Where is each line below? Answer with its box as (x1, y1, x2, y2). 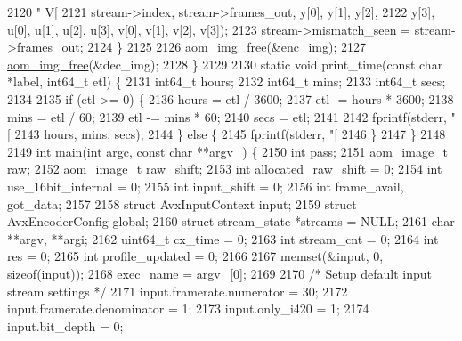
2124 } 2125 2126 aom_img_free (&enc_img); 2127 (87, 37, 367, 56)
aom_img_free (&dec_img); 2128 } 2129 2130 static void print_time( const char (7, 54, 443, 73)
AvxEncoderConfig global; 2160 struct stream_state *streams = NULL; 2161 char (7, 212, 455, 231)
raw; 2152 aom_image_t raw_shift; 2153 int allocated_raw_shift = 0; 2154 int (7, 159, 442, 178)
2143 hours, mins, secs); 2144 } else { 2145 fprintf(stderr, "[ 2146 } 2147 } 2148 (14, 125, 446, 143)
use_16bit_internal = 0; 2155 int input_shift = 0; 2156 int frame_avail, (7, 176, 404, 195)
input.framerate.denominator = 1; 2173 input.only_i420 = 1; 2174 (7, 299, 369, 318)
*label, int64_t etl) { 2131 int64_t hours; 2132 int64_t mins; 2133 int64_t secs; (7, 72, 446, 91)
